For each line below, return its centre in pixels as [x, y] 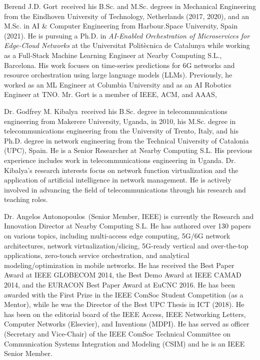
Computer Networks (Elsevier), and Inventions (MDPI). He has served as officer [127, 324]
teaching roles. [26, 199]
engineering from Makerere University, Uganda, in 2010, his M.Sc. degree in [120, 121]
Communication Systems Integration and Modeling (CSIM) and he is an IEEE [124, 343]
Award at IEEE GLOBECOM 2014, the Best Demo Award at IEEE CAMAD [123, 275]
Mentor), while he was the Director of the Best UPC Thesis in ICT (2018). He [124, 304]
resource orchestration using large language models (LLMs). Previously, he [118, 75]
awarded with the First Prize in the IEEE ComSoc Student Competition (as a [124, 294]
